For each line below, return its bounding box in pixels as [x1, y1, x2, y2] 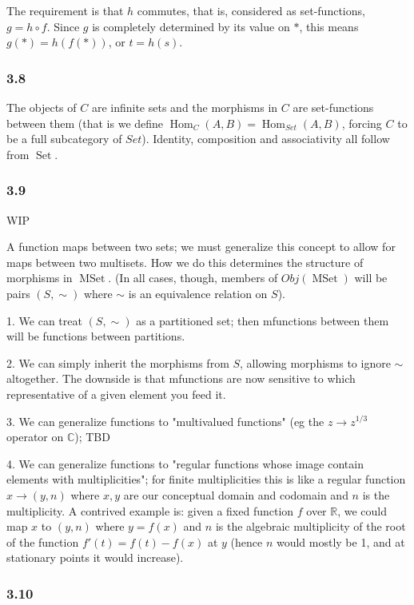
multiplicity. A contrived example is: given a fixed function [6, 502, 294, 519]
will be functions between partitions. [6, 328, 185, 344]
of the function [6, 533, 79, 550]
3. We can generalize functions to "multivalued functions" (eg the [6, 412, 324, 429]
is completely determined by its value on [92, 18, 290, 34]
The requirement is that [6, 2, 124, 18]
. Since [46, 18, 80, 34]
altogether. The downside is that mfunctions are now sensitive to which [6, 370, 356, 387]
